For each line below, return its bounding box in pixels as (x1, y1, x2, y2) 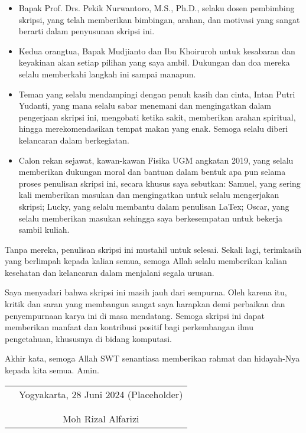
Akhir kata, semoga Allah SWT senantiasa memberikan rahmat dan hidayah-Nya (5, 352, 300, 364)
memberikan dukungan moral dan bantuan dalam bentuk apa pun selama (18, 165, 286, 178)
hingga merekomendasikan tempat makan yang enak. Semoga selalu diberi (18, 122, 288, 135)
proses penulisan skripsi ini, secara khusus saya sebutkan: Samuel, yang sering (18, 177, 301, 189)
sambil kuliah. (18, 223, 70, 236)
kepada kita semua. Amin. (5, 364, 99, 376)
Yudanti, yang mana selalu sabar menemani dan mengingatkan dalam (18, 99, 272, 112)
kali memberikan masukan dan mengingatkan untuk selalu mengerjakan (18, 188, 279, 201)
